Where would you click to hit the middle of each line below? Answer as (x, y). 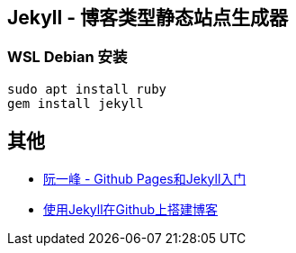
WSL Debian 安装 (67, 57)
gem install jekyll (76, 103)
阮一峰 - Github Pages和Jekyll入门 (145, 178)
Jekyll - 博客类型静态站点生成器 (148, 18)
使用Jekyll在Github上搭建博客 (131, 209)
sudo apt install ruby (87, 89)
